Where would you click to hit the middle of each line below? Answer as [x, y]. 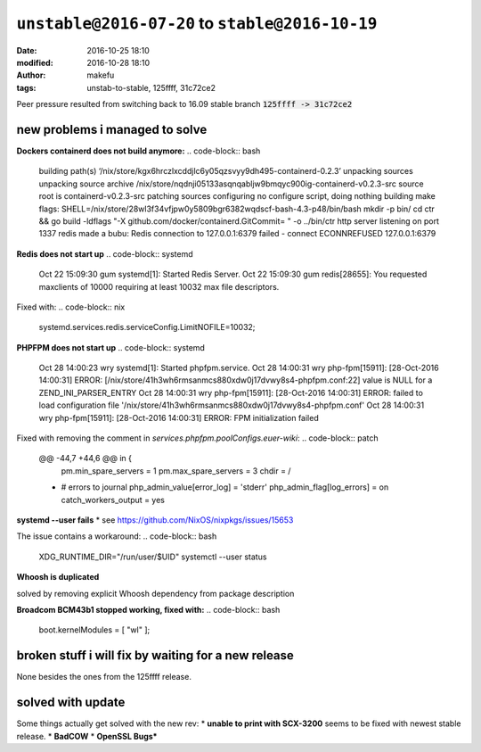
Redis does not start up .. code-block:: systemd [105, 253]
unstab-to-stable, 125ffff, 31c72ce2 [151, 87]
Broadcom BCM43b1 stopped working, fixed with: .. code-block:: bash [148, 609]
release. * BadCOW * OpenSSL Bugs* [87, 736]
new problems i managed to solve [112, 129]
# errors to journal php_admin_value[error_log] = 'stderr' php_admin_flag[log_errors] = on [225, 487]
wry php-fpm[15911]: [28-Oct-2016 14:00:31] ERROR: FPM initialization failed [179, 417]
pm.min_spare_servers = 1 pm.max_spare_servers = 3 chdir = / [176, 471]
